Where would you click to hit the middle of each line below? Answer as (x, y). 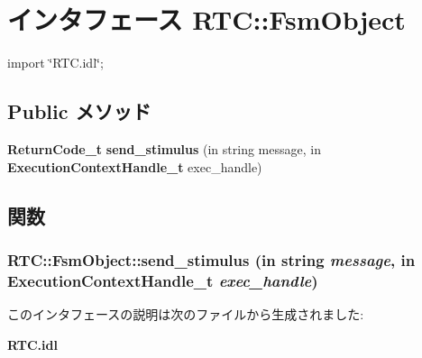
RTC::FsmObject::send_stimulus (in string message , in (211, 259)
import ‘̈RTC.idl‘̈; (55, 63)
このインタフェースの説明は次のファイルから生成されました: (186, 314)
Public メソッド (79, 111)
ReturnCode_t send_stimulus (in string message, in (164, 148)
